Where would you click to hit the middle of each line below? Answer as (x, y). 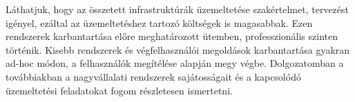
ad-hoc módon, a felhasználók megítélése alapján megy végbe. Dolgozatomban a (175, 63)
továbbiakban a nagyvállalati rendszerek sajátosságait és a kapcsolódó (153, 76)
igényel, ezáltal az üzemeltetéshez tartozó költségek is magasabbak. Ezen (159, 22)
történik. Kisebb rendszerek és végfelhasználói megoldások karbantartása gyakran (178, 49)
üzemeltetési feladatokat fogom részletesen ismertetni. (119, 90)
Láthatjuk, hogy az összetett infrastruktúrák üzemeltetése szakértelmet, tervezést (177, 9)
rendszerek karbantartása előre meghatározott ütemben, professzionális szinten (172, 36)
